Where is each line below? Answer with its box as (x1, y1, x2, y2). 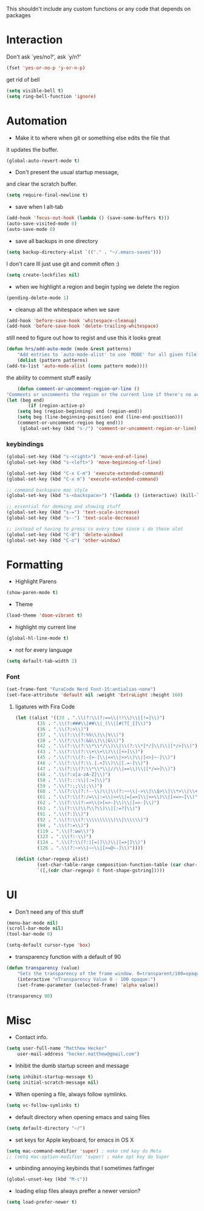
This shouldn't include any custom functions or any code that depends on (6, 5, 191, 12)
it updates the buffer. (6, 146, 59, 153)
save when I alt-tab (15, 203, 64, 211)
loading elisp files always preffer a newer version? (15, 1187, 141, 1195)
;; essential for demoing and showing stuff (6, 504, 121, 510)
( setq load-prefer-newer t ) (6, 1199, 78, 1206)
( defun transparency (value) (6, 965, 80, 971)
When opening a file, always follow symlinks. (15, 1090, 127, 1098)
